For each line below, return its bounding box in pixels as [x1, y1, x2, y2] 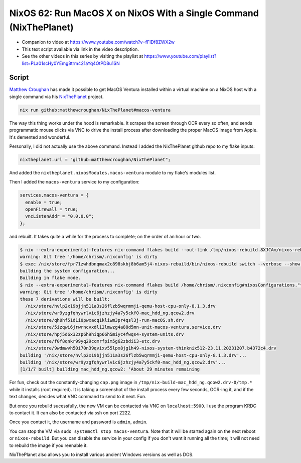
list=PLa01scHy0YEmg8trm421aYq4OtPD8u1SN [22, 60, 120, 66]
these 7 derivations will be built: [20, 296, 110, 302]
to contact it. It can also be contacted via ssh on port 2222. [9, 410, 131, 416]
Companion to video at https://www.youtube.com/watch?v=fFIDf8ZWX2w [22, 39, 175, 45]
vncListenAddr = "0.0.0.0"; [25, 214, 94, 219]
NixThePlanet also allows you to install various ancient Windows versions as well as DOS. [9, 451, 194, 457]
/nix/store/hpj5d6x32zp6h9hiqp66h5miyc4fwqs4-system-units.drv [25, 331, 184, 337]
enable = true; [25, 199, 63, 205]
